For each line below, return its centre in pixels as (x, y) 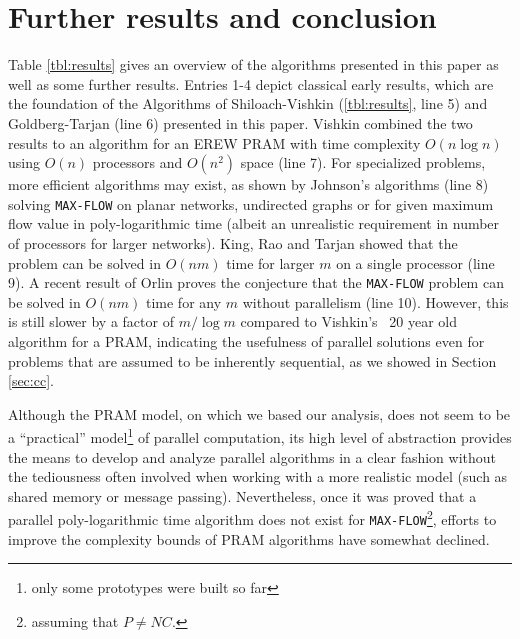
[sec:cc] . (31, 380)
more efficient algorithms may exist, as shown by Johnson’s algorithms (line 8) (248, 184)
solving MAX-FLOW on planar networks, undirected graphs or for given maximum (251, 203)
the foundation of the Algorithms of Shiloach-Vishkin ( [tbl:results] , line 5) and (248, 103)
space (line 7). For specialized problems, (363, 162)
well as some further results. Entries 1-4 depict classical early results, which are (251, 83)
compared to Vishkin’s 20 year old (348, 321)
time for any (183, 301)
